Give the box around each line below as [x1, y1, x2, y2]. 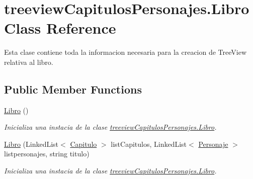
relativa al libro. [4, 56, 53, 67]
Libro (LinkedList [4, 138, 59, 149]
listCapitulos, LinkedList [111, 138, 187, 149]
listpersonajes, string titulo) [4, 148, 90, 159]
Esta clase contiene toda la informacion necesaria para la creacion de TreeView [4, 47, 247, 57]
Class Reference [4, 18, 116, 38]
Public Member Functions [4, 81, 142, 97]
